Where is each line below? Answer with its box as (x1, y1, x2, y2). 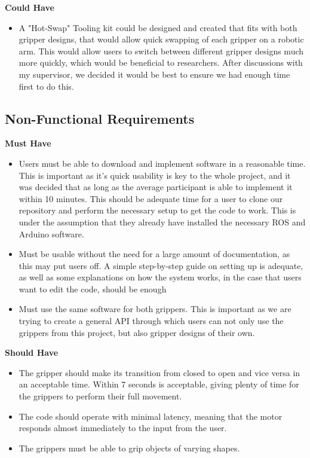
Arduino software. (19, 227, 84, 240)
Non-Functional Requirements (5, 109, 195, 127)
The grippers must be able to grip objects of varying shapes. (19, 441, 240, 454)
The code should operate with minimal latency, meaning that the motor (19, 410, 283, 422)
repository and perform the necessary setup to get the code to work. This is (19, 204, 296, 216)
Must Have (5, 137, 51, 149)
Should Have (5, 346, 59, 359)
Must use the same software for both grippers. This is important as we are (19, 303, 291, 315)
